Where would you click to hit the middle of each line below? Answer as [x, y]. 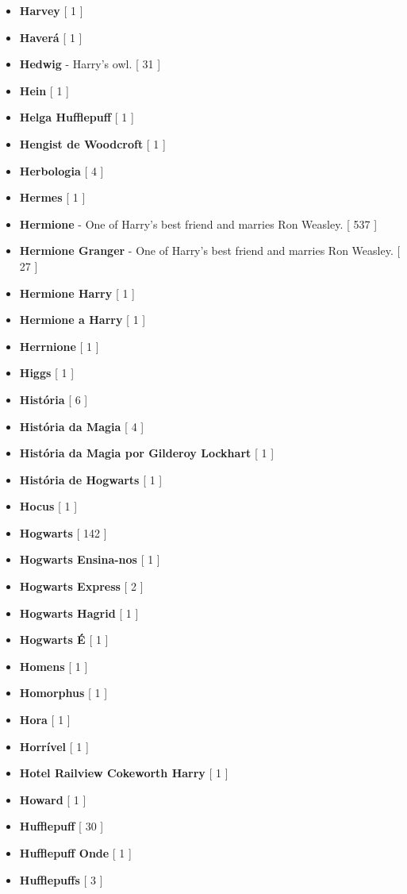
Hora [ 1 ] [45, 720]
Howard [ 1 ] [53, 799]
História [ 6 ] [54, 399]
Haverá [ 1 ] [51, 37]
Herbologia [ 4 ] [61, 170]
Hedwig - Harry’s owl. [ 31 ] [90, 64]
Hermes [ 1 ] [52, 197]
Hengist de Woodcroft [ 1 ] [92, 143]
